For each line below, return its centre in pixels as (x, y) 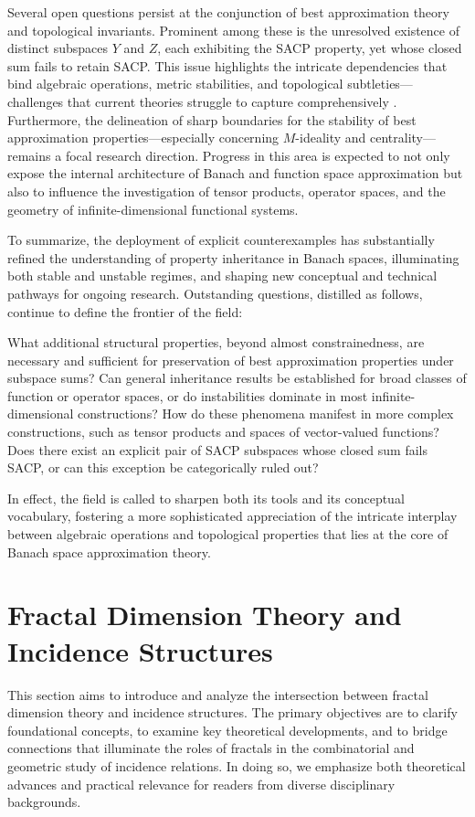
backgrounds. (44, 802)
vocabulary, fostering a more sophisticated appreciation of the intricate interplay (232, 516)
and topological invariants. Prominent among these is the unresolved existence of (233, 30)
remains (29, 155)
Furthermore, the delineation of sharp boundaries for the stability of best (212, 119)
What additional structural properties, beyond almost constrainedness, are (216, 342)
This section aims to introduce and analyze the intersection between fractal (218, 694)
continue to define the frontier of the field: (125, 311)
